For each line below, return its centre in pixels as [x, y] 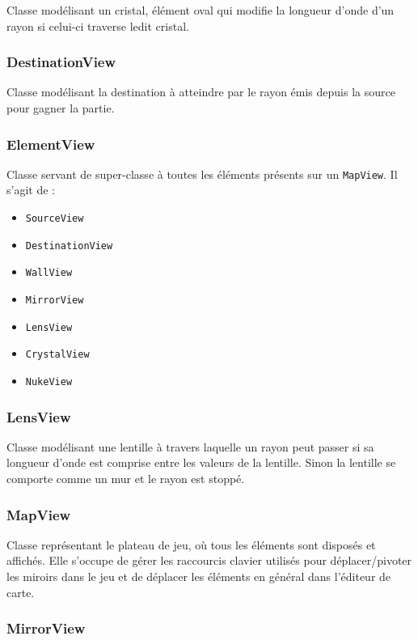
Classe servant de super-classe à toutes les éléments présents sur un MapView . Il [202, 174]
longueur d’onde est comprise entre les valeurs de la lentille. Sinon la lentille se [201, 462]
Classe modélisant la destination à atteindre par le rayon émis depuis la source [201, 92]
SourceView [55, 219]
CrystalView [57, 355]
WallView [49, 273]
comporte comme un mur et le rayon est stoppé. [126, 479]
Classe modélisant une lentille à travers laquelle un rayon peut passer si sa [190, 446]
